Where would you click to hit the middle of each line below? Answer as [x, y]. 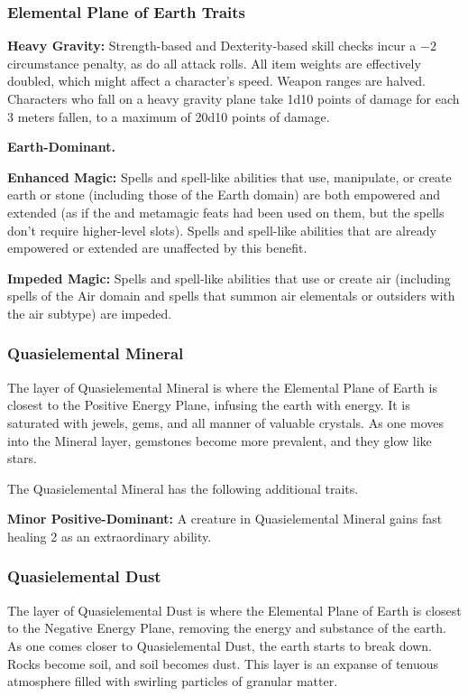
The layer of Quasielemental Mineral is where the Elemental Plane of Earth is [222, 387]
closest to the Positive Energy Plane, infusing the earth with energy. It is [209, 405]
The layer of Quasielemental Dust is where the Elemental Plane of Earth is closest [234, 610]
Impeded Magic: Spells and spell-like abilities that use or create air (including [229, 278]
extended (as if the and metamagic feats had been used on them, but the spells [226, 212]
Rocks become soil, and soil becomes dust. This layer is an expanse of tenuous [223, 663]
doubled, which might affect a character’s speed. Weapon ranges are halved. [216, 81]
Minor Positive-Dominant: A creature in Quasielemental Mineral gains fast [225, 519]
